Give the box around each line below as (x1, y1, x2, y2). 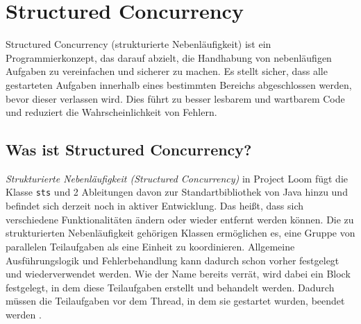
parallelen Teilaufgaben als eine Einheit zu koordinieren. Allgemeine (6, 239, 295, 253)
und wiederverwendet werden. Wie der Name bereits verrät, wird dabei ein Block (6, 266, 351, 281)
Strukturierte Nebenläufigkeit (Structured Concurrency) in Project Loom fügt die (6, 171, 349, 185)
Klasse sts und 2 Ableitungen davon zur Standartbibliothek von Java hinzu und (6, 185, 348, 199)
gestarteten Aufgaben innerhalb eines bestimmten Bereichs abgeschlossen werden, (6, 77, 352, 92)
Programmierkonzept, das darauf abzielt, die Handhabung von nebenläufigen (6, 50, 332, 65)
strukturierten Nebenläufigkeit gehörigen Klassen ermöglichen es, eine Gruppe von (6, 225, 355, 240)
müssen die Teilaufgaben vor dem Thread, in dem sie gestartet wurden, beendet (6, 293, 345, 308)
